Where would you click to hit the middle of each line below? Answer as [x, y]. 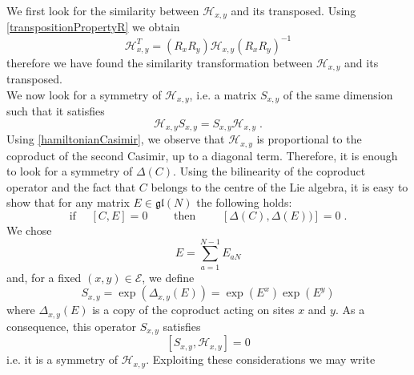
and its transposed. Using [293, 10]
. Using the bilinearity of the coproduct [269, 171]
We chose [29, 230]
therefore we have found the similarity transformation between [160, 62]
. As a [350, 310]
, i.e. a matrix [223, 94]
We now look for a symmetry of [84, 94]
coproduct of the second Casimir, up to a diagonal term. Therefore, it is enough [202, 155]
